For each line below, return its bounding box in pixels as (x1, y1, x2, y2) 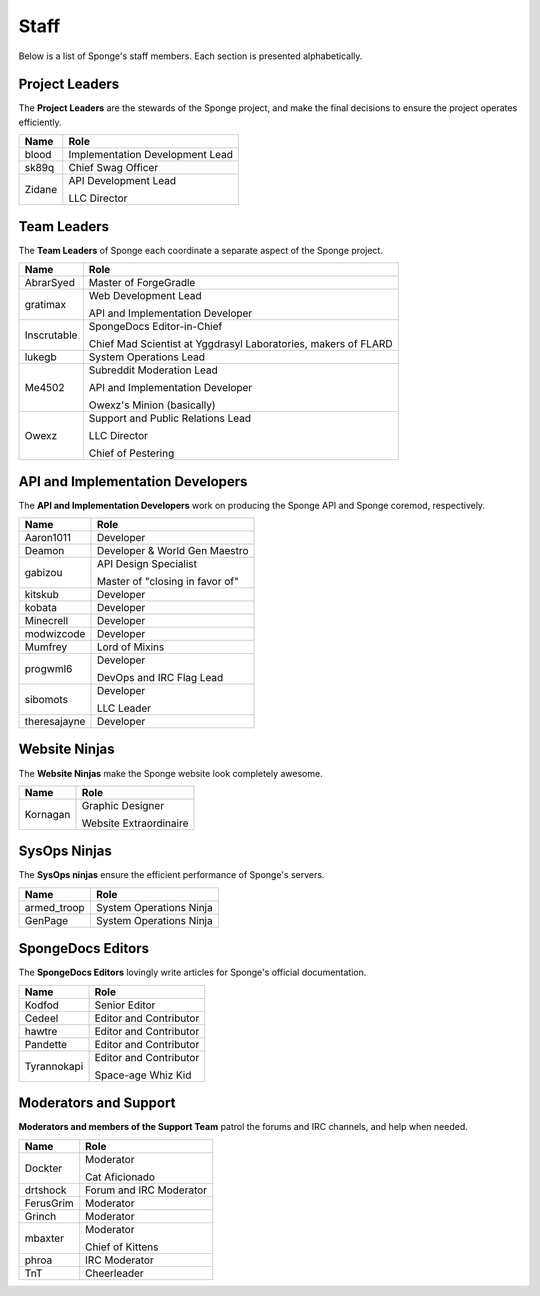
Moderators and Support (18, 1095, 176, 1112)
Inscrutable (24, 328, 78, 342)
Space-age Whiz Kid (94, 1068, 192, 1082)
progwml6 (24, 662, 73, 676)
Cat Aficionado (85, 1170, 155, 1184)
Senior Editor (94, 998, 156, 1012)
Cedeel (24, 1011, 59, 1025)
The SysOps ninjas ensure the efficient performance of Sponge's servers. (18, 869, 325, 881)
